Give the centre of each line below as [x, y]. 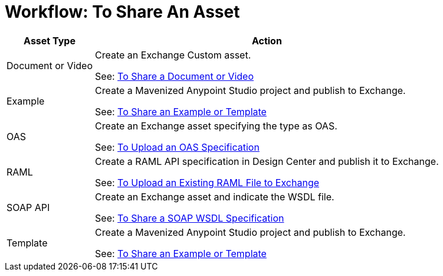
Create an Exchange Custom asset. [173, 55]
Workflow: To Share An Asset [122, 12]
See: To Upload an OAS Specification [177, 147]
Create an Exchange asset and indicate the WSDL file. [215, 197]
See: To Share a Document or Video [175, 76]
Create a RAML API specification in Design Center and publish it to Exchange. [267, 161]
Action [267, 40]
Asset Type [50, 40]
